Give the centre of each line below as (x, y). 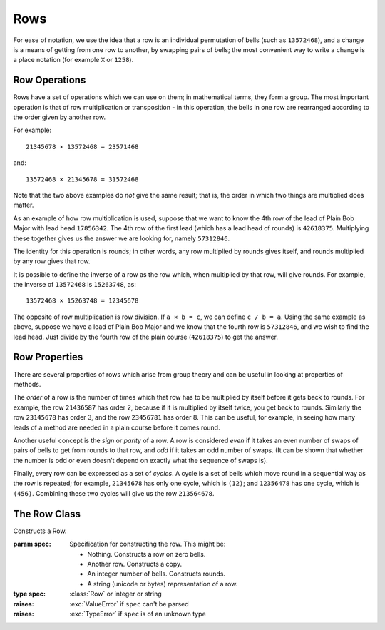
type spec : (30, 594)
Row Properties (48, 357)
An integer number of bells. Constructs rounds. (156, 574)
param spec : (32, 544)
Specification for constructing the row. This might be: (148, 544)
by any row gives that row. (52, 261)
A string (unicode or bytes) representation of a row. (163, 584)
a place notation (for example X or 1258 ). (73, 60)
